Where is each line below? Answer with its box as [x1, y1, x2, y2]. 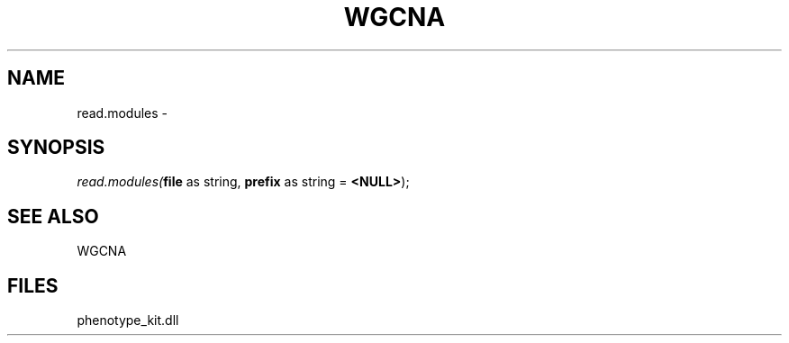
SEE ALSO [7, 204, 99, 228]
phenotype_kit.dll [77, 312, 179, 329]
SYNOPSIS [7, 136, 105, 159]
